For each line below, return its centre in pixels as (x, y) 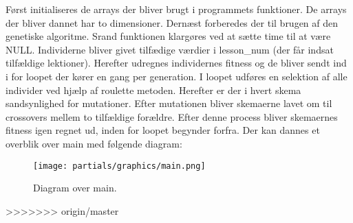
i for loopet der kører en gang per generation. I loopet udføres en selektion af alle (176, 76)
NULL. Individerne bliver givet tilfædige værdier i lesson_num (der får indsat (170, 49)
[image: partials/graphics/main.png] (119, 166)
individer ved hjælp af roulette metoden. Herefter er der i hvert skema (153, 90)
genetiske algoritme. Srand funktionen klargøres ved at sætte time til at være (168, 36)
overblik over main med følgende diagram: (94, 143)
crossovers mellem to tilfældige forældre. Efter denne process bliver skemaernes (172, 116)
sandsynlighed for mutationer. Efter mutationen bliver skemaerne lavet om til (169, 103)
